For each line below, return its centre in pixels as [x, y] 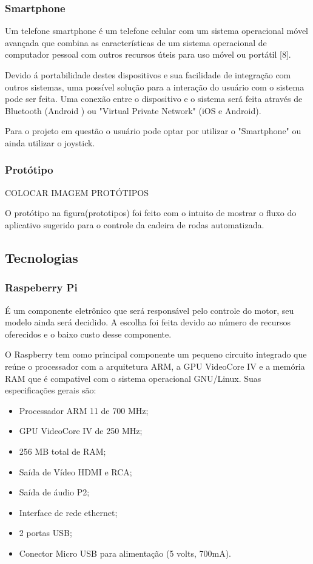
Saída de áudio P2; [54, 492]
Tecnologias [42, 257]
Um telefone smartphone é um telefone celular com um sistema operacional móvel [156, 31]
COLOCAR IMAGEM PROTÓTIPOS [77, 192]
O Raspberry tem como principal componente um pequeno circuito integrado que [156, 354]
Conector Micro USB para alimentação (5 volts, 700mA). [125, 553]
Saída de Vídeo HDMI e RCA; [76, 471]
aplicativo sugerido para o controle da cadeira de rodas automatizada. [135, 224]
